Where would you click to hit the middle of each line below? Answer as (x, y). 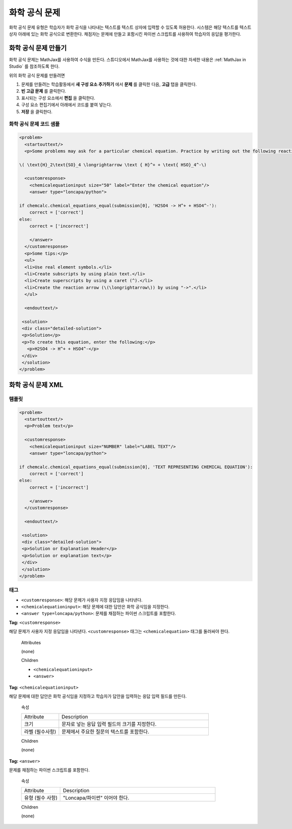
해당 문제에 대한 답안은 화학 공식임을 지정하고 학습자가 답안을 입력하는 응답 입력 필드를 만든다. (98, 696)
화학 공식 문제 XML (36, 385)
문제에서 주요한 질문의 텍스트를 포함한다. (105, 732)
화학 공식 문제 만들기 (38, 48)
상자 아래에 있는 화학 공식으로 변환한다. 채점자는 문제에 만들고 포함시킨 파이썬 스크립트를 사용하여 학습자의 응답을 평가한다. (125, 34)
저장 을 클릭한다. (37, 112)
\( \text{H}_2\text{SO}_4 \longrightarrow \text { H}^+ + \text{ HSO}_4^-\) (113, 165)
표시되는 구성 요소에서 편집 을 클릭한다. (58, 98)
